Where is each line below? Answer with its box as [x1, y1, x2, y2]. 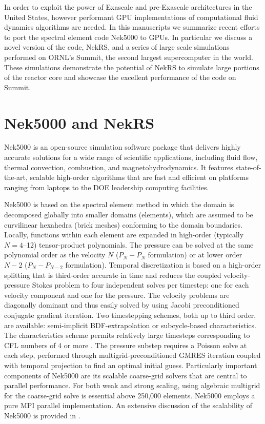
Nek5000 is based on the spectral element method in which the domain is [4, 199, 234, 210]
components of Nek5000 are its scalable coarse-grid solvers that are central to [4, 370, 247, 380]
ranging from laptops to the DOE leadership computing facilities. [4, 181, 209, 192]
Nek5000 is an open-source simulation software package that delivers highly [4, 142, 241, 152]
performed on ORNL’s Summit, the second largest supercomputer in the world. [4, 51, 253, 62]
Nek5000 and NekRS [4, 112, 155, 133]
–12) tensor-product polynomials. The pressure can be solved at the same [23, 239, 254, 250]
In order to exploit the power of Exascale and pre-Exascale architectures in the [4, 2, 252, 12]
